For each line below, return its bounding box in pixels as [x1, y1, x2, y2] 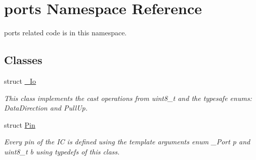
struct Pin [4, 119, 35, 130]
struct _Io [4, 75, 36, 86]
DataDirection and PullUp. [4, 102, 88, 113]
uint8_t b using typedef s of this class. [4, 146, 120, 156]
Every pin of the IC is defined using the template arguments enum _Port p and [4, 136, 250, 147]
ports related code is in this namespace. [4, 27, 127, 38]
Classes [4, 52, 42, 68]
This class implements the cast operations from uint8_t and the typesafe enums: [4, 92, 252, 103]
